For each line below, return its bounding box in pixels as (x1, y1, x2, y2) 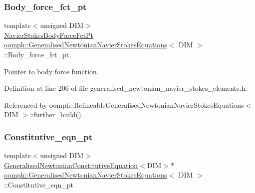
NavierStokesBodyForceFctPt (4, 29, 94, 40)
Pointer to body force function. (4, 66, 99, 76)
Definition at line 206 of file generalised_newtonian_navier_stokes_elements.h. (4, 83, 248, 93)
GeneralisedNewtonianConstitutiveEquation (4, 160, 138, 170)
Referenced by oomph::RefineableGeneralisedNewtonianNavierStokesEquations (4, 99, 244, 110)
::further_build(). (29, 109, 83, 120)
